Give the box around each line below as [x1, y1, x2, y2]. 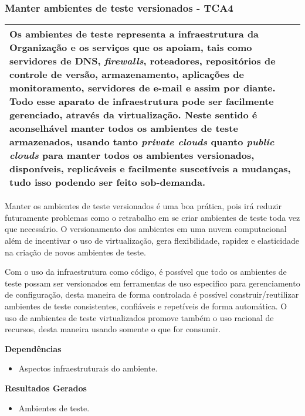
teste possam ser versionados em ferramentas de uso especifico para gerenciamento [5, 277, 300, 289]
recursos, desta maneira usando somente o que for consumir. [5, 323, 221, 335]
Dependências [5, 342, 62, 354]
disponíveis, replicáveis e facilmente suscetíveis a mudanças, [9, 162, 291, 176]
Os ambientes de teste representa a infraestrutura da [9, 27, 259, 41]
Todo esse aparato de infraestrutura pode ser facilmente [9, 94, 274, 108]
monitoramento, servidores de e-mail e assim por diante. [9, 81, 276, 95]
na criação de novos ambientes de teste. [5, 245, 146, 258]
